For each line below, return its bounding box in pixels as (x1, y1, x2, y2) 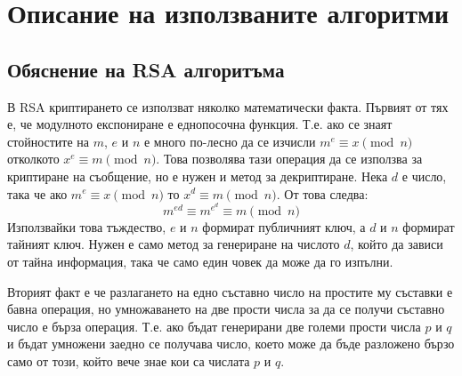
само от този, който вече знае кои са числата (7, 351, 250, 370)
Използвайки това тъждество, (7, 217, 166, 236)
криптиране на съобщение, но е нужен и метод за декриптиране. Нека (7, 166, 388, 185)
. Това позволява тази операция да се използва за (156, 149, 423, 168)
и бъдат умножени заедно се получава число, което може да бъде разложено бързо (7, 334, 455, 353)
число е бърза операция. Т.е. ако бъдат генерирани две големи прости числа (7, 316, 421, 335)
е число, (401, 166, 447, 185)
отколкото (7, 149, 60, 168)
